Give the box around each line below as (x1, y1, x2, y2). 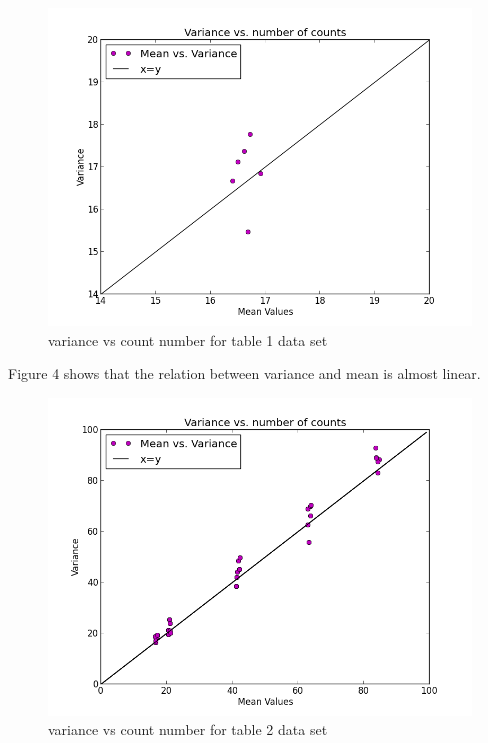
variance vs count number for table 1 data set (48, 329, 328, 350)
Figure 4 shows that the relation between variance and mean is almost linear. (8, 363, 481, 384)
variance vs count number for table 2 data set (48, 719, 328, 740)
